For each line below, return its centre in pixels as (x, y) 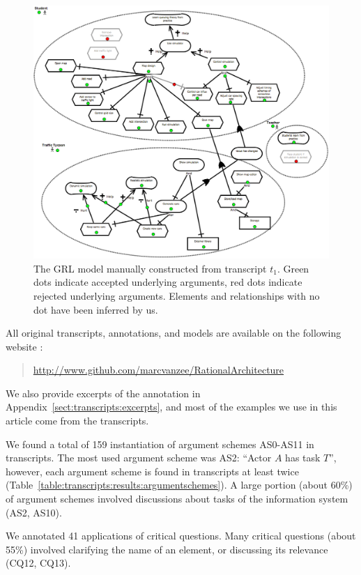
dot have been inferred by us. (96, 309)
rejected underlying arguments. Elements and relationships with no (177, 295)
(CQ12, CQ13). (38, 563)
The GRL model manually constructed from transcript (150, 268)
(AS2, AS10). (34, 512)
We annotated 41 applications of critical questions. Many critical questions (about (181, 536)
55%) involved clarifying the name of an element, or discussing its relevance (167, 549)
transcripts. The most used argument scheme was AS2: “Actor (139, 458)
